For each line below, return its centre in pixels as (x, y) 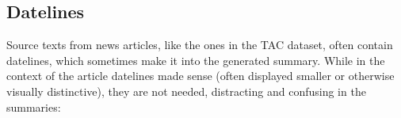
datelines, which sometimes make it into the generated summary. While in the (196, 60)
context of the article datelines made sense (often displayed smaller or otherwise (200, 76)
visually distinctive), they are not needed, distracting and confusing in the (186, 91)
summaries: (34, 107)
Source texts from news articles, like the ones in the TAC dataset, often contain (200, 45)
